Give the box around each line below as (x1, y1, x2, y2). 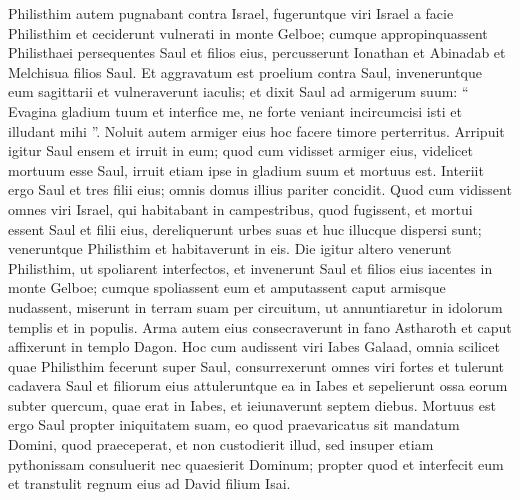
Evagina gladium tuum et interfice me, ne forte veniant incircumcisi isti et (8, 100, 462, 121)
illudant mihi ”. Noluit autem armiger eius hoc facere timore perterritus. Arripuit (8, 120, 505, 141)
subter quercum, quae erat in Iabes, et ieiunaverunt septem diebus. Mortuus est (8, 394, 496, 415)
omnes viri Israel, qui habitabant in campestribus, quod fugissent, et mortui (8, 198, 473, 219)
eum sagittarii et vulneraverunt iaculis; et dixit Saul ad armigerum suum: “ (8, 81, 469, 102)
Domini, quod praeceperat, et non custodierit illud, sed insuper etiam (8, 434, 434, 455)
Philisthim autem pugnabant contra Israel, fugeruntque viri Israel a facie (8, 3, 454, 23)
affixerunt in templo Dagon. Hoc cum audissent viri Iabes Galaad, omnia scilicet (8, 336, 500, 357)
